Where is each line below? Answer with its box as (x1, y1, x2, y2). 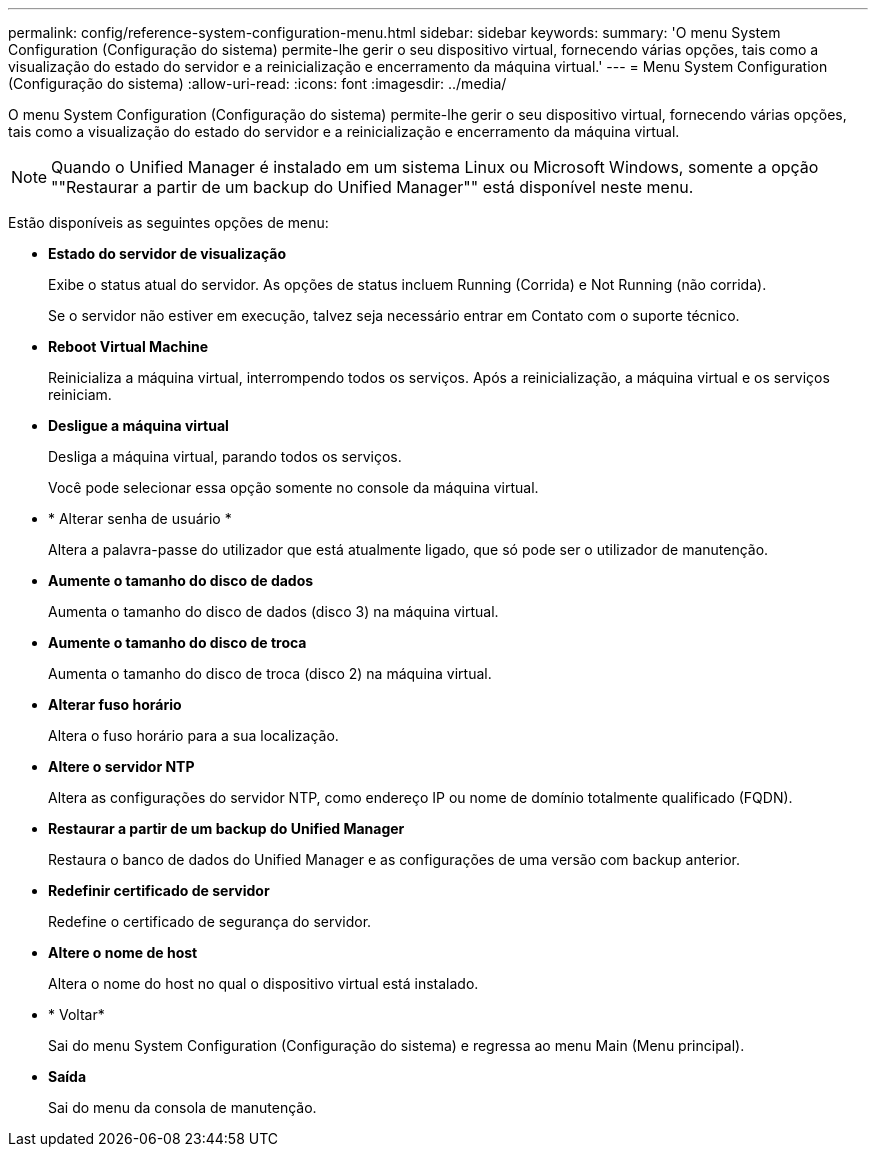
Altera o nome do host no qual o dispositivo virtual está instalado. (48, 975, 479, 992)
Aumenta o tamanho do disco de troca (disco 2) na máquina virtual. (48, 665, 492, 682)
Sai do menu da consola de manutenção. (48, 1099, 317, 1116)
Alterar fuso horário (48, 696, 182, 713)
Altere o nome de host (48, 944, 198, 961)
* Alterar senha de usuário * (48, 510, 232, 527)
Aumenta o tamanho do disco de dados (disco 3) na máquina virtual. (48, 603, 499, 620)
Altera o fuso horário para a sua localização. (48, 727, 339, 744)
